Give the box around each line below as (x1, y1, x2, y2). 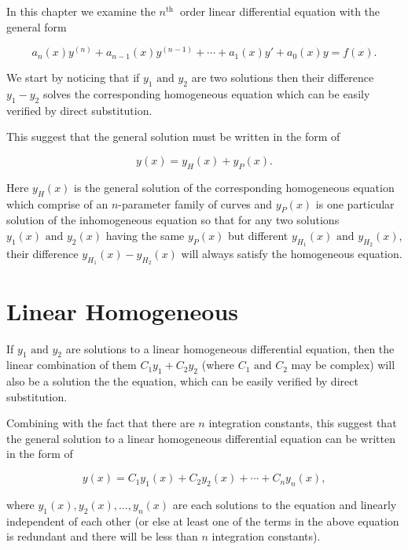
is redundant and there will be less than (6, 528, 198, 544)
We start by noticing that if (6, 69, 140, 86)
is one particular (315, 195, 395, 212)
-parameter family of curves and (118, 195, 273, 212)
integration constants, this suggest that (208, 415, 397, 431)
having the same (105, 227, 185, 243)
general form (6, 18, 67, 35)
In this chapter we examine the (6, 3, 156, 19)
